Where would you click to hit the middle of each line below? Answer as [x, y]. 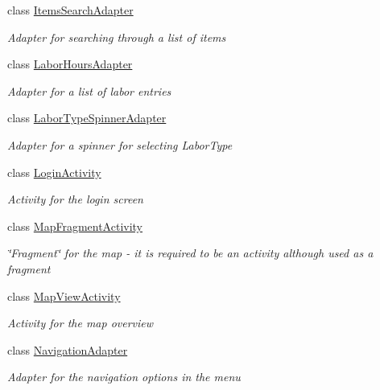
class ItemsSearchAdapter [70, 10]
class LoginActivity [54, 172]
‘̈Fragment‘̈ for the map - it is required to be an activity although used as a [190, 253]
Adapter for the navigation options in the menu [124, 377]
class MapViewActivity [64, 296]
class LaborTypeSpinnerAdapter [87, 118]
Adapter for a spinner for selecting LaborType [120, 144]
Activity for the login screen [75, 199]
